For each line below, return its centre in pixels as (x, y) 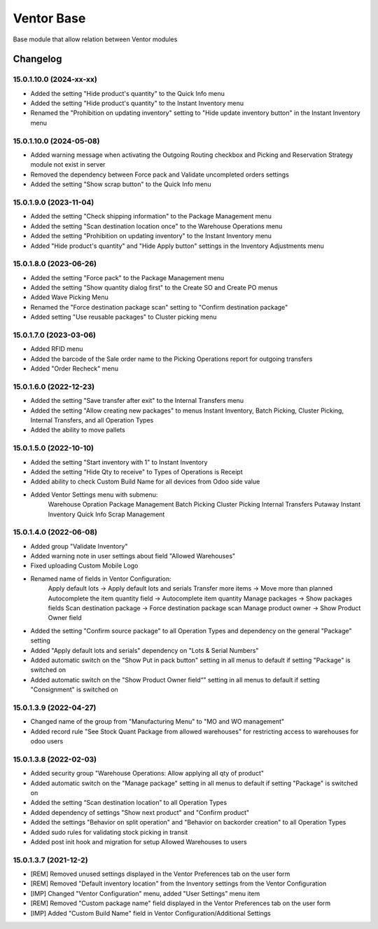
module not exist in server (68, 165)
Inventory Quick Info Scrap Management (106, 514)
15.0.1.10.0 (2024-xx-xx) (55, 79)
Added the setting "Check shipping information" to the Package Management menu (151, 216)
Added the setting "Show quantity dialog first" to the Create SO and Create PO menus (154, 288)
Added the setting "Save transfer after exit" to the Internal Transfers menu (137, 401)
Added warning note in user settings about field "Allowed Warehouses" (133, 556)
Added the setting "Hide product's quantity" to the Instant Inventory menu (137, 103)
